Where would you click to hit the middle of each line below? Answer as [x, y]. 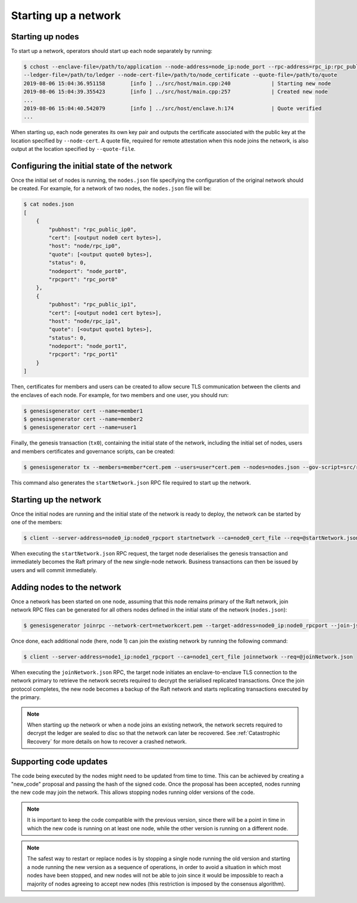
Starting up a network [66, 15]
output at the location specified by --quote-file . [73, 149]
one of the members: [37, 522]
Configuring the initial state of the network [92, 166]
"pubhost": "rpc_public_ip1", [93, 305]
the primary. [26, 697]
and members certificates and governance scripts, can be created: [93, 451]
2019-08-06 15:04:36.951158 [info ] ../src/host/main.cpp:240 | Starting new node [177, 83]
